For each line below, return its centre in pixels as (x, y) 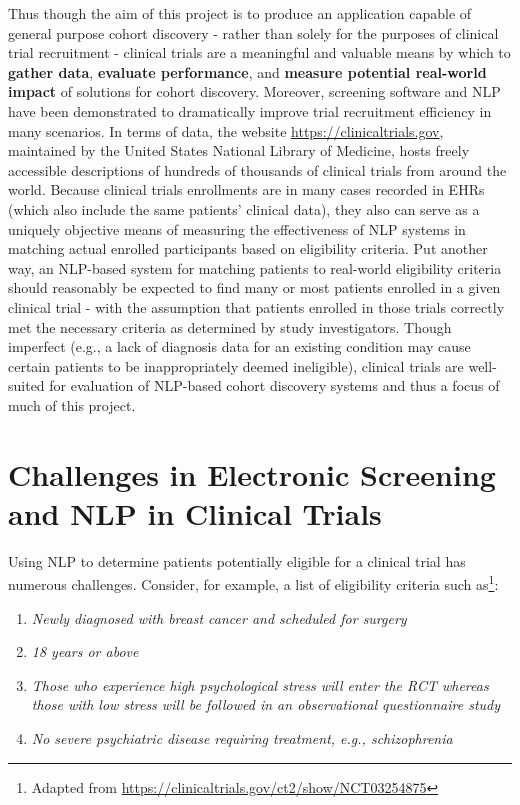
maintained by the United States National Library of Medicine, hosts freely (239, 150)
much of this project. (72, 404)
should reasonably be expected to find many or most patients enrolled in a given (254, 287)
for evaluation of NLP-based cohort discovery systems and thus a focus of (274, 385)
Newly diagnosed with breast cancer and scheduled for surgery (219, 617)
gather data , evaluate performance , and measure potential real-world (247, 71)
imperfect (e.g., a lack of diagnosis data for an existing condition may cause (239, 346)
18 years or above (85, 651)
